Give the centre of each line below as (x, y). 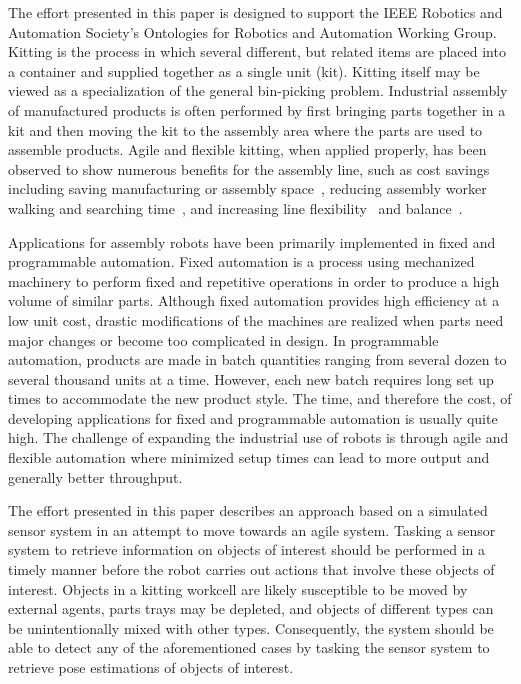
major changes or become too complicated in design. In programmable (223, 339)
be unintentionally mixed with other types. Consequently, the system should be (251, 627)
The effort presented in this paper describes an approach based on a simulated (248, 510)
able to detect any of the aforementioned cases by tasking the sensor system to (249, 647)
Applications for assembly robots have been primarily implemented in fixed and (252, 241)
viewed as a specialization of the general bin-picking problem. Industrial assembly (258, 90)
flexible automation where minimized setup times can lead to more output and (249, 457)
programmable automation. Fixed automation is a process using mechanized (241, 261)
